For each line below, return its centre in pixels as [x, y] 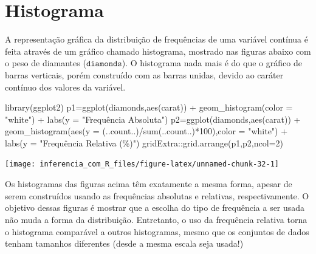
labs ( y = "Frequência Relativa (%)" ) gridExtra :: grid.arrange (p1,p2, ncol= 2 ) [144, 142]
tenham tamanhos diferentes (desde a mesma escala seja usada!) [124, 243]
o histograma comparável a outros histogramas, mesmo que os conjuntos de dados [157, 231]
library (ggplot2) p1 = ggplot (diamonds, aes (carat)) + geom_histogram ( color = [149, 107]
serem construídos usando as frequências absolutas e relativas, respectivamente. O [157, 195]
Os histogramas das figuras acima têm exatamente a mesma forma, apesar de [149, 184]
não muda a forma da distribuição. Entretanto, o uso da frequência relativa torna [156, 219]
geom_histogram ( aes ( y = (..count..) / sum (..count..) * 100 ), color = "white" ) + [146, 131]
